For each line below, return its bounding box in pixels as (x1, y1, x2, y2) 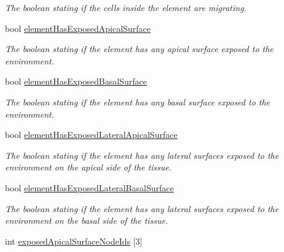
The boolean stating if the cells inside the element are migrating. (5, 1, 247, 13)
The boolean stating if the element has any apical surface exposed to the (5, 42, 274, 55)
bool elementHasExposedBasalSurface (5, 75, 147, 88)
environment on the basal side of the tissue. (5, 214, 168, 227)
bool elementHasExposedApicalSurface (5, 21, 151, 34)
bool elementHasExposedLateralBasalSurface (5, 181, 174, 194)
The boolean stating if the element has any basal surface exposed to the (5, 95, 270, 108)
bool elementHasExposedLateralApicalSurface (5, 128, 178, 141)
